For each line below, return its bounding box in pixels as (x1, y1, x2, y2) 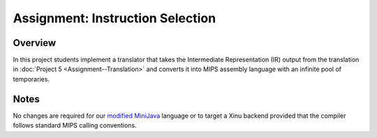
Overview (13, 37, 57, 49)
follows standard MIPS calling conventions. (13, 121, 137, 130)
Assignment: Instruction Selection (13, 10, 216, 26)
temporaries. (13, 75, 50, 83)
